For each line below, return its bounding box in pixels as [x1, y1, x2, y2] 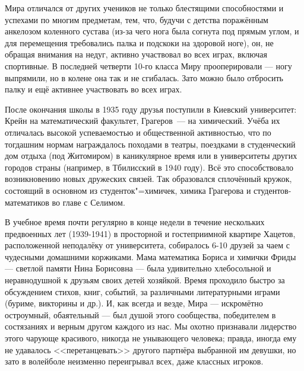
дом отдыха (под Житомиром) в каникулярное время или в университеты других [5, 149, 297, 162]
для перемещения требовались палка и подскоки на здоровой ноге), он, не [5, 36, 274, 49]
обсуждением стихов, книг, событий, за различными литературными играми [5, 285, 280, 298]
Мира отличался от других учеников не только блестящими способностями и [5, 2, 284, 14]
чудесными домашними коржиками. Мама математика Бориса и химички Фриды [5, 250, 296, 263]
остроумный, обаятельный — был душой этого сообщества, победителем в [5, 308, 276, 321]
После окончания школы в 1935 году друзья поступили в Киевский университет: [5, 103, 297, 115]
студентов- [254, 184, 292, 196]
